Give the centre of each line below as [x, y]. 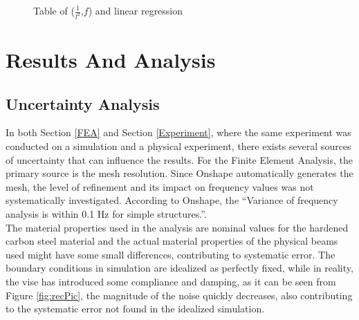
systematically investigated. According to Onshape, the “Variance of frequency [172, 200]
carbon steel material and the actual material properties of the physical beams [172, 241]
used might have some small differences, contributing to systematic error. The [171, 254]
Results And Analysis [111, 60]
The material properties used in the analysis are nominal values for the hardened [177, 227]
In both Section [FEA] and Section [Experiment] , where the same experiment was [178, 132]
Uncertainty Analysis [83, 103]
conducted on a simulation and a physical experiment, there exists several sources [178, 146]
